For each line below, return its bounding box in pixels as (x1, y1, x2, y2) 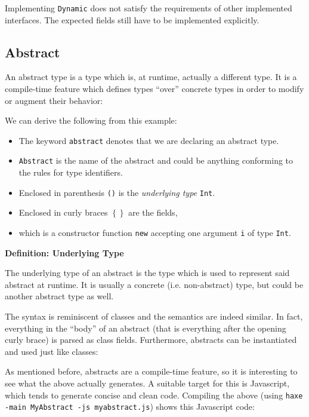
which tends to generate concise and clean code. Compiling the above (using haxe (5, 388, 303, 401)
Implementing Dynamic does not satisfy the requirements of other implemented (5, 2, 292, 14)
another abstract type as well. (5, 290, 114, 302)
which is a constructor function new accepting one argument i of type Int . (18, 226, 291, 238)
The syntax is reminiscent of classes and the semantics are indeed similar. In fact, (5, 310, 303, 323)
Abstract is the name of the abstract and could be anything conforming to (18, 154, 293, 167)
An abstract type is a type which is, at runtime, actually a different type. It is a (5, 70, 297, 83)
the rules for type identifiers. (18, 166, 123, 179)
